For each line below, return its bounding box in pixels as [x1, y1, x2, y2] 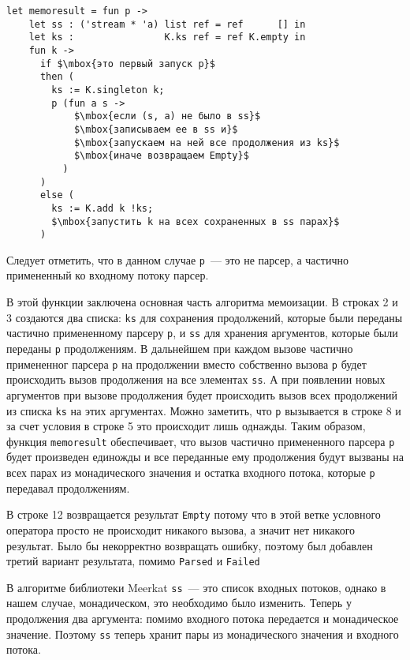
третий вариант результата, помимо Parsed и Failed [6, 553, 260, 569]
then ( [39, 71, 74, 83]
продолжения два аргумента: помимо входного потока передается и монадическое [6, 610, 399, 627]
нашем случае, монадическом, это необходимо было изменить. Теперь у [6, 594, 352, 611]
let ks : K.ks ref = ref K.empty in [28, 32, 306, 43]
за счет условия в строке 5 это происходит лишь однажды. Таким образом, [6, 418, 366, 434]
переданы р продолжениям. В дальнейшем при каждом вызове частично [6, 339, 353, 356]
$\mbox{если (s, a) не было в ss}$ [73, 111, 261, 122]
